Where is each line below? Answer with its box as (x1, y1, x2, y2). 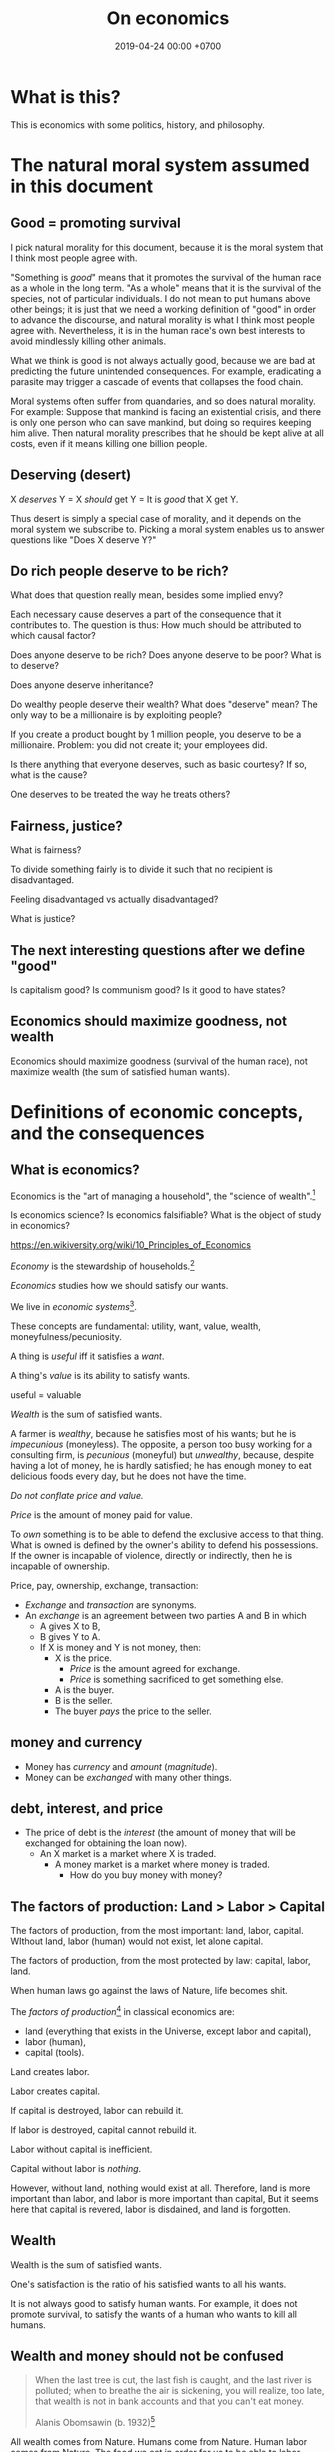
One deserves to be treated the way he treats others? (10, 788, 231, 801)
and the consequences (10, 1122, 205, 1144)
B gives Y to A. (39, 1630, 101, 1642)
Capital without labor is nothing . (10, 2162, 142, 2174)
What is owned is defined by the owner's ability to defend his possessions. (10, 1538, 319, 1551)
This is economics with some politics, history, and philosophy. (10, 118, 265, 131)
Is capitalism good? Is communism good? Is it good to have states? (10, 983, 286, 996)
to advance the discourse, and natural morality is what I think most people (10, 313, 315, 326)
